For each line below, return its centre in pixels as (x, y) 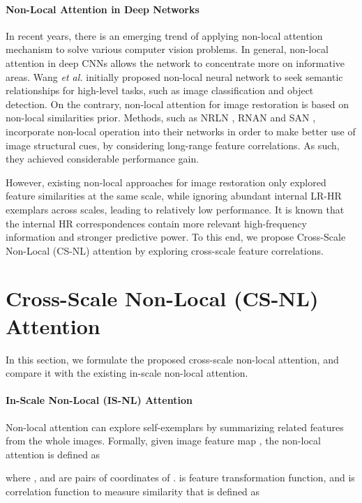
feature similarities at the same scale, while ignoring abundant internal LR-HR (174, 196)
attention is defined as (53, 454)
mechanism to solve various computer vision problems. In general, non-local (167, 49)
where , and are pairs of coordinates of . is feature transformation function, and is (180, 478)
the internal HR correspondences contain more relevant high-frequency (156, 223)
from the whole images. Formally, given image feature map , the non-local (163, 441)
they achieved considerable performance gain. (103, 159)
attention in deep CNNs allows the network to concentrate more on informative (175, 62)
